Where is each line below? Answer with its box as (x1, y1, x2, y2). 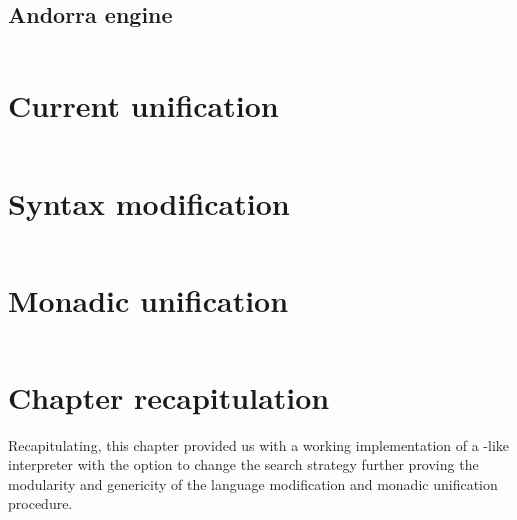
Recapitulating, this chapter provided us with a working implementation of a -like (8, 434, 509, 455)
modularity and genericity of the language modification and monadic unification (8, 473, 498, 494)
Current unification (8, 85, 279, 126)
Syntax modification (8, 182, 290, 223)
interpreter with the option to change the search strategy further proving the (8, 454, 479, 475)
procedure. (8, 493, 73, 514)
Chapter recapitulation (8, 376, 330, 417)
